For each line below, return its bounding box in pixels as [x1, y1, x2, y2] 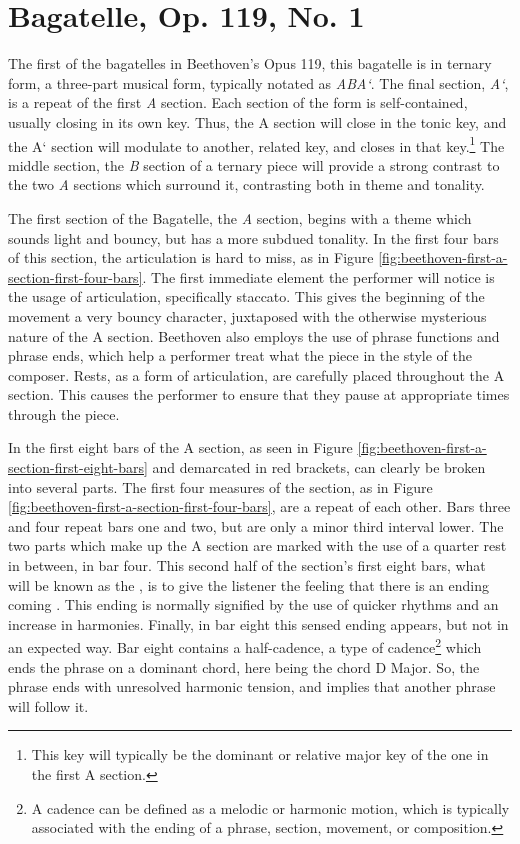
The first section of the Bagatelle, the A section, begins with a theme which [8, 207, 472, 228]
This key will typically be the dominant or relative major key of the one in [31, 744, 489, 765]
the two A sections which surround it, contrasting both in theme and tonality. [8, 174, 485, 195]
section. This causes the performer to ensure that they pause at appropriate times [8, 384, 510, 405]
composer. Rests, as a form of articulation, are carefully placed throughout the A [8, 364, 505, 385]
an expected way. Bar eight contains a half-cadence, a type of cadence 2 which [8, 634, 482, 658]
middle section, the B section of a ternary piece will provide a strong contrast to [8, 154, 500, 175]
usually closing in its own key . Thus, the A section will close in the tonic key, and [8, 111, 507, 132]
